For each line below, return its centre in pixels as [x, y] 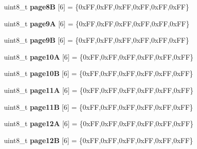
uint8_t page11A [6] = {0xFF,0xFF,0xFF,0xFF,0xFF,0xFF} [99, 90]
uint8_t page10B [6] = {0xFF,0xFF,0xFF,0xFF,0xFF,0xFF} [99, 73]
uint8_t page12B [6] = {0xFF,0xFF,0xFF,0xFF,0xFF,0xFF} [99, 140]
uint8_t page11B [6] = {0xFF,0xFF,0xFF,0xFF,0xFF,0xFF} [99, 107]
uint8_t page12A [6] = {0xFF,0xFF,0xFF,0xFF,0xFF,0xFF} [99, 123]
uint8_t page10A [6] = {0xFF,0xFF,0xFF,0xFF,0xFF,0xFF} [99, 56]
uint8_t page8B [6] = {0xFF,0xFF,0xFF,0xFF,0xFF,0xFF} [97, 6]
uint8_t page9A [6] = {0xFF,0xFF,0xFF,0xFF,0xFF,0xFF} [97, 23]
